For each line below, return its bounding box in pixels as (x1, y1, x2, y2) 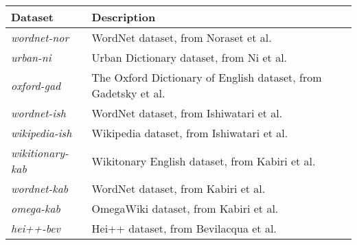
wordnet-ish (11, 105, 66, 121)
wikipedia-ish (11, 125, 72, 141)
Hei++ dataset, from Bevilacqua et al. (91, 220, 277, 236)
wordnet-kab (11, 180, 69, 196)
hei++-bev (11, 220, 60, 236)
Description (91, 9, 156, 25)
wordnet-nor (11, 30, 69, 45)
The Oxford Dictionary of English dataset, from (91, 69, 322, 85)
